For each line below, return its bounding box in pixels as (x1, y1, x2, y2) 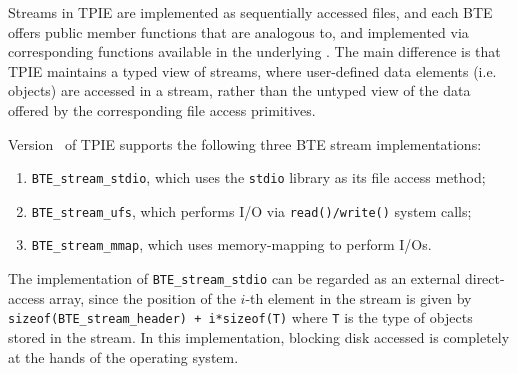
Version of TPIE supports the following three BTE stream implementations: (8, 133, 482, 154)
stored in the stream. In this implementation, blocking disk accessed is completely (8, 327, 510, 348)
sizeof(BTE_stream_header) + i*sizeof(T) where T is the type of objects (8, 307, 473, 328)
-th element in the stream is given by (245, 287, 472, 308)
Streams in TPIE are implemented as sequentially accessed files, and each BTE (8, 2, 493, 22)
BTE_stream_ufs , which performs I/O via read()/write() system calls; (31, 200, 472, 221)
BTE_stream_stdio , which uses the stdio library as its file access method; (31, 167, 486, 188)
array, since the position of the (49, 287, 236, 308)
